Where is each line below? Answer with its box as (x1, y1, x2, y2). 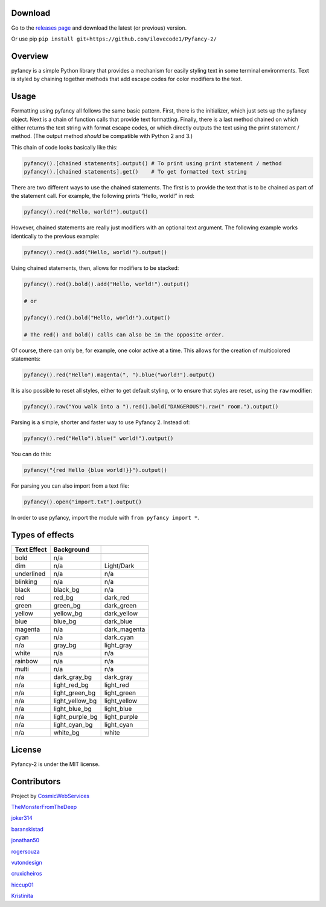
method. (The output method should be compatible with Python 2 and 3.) (11, 133, 193, 140)
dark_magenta (104, 625, 145, 634)
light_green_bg (53, 689, 96, 697)
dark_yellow (104, 609, 138, 618)
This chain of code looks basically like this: (11, 143, 118, 151)
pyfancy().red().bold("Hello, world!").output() (24, 315, 171, 321)
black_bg (53, 586, 80, 594)
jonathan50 (11, 837, 40, 844)
